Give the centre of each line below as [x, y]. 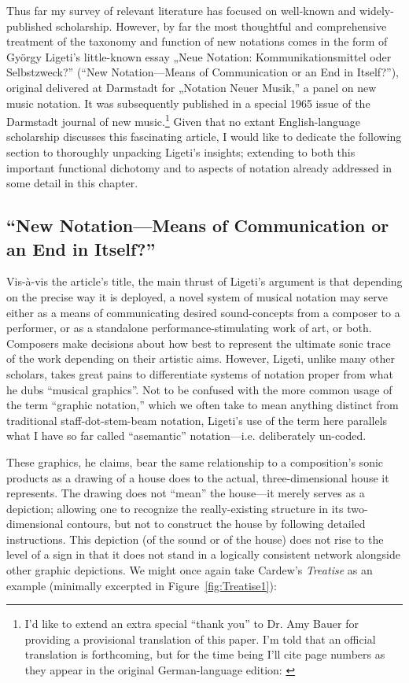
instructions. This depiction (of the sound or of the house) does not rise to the [195, 539]
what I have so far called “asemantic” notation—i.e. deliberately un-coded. [186, 436]
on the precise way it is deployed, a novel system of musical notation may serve [197, 296]
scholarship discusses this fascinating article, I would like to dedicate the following [204, 137]
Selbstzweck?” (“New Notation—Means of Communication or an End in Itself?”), [203, 72]
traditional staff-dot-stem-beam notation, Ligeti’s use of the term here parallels [197, 420]
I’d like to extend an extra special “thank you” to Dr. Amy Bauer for [192, 624]
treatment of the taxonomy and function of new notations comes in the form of [197, 41]
